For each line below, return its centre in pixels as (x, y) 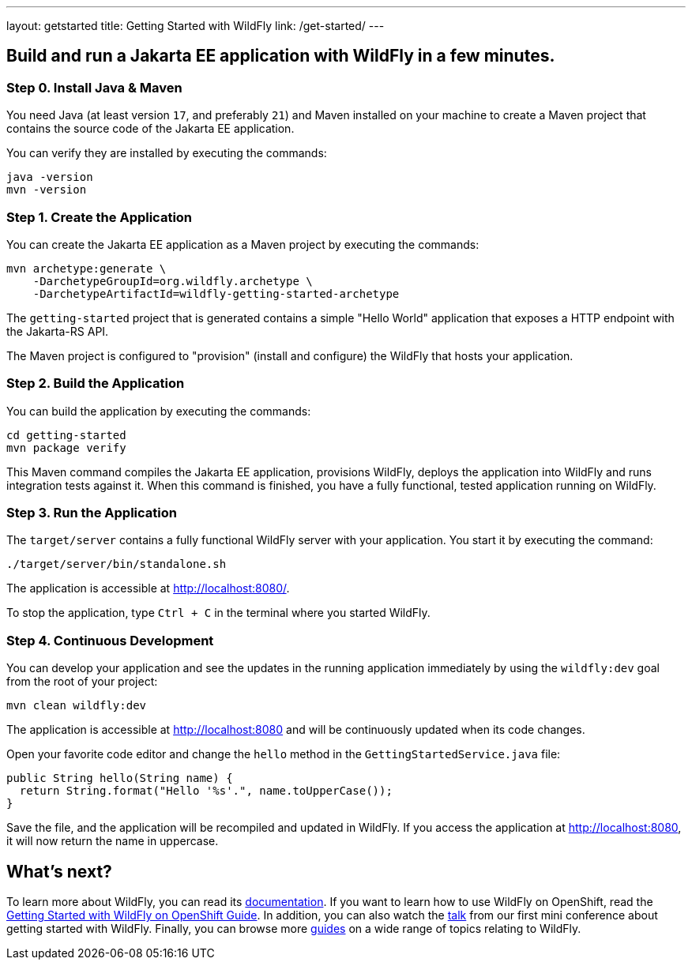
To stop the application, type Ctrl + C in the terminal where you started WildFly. (218, 613)
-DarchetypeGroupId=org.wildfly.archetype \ (173, 281)
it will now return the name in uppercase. (113, 841)
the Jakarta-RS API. (58, 331)
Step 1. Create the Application (100, 217)
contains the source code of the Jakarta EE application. (150, 129)
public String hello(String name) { (120, 778)
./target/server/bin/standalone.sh (117, 564)
